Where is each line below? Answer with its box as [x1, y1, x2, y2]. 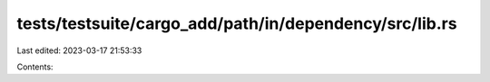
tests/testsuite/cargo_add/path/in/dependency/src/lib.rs [16, 14, 457, 33]
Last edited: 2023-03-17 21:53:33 [16, 45, 142, 56]
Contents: [16, 61, 54, 72]
